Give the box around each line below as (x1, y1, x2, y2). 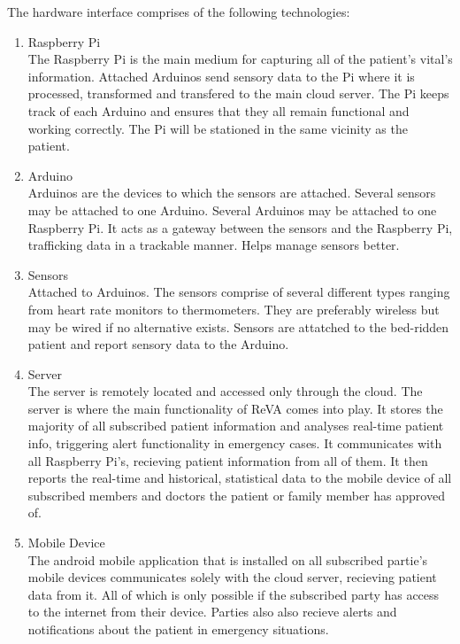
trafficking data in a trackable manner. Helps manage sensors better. (27, 236, 400, 254)
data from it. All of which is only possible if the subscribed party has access (27, 585, 440, 603)
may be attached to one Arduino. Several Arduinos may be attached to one (27, 200, 437, 219)
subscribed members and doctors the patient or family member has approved (27, 485, 445, 504)
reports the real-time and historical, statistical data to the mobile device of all (27, 469, 452, 487)
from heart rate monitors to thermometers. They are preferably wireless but (27, 299, 440, 318)
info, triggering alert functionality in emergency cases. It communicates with (27, 434, 442, 453)
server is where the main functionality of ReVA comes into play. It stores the (27, 399, 443, 417)
